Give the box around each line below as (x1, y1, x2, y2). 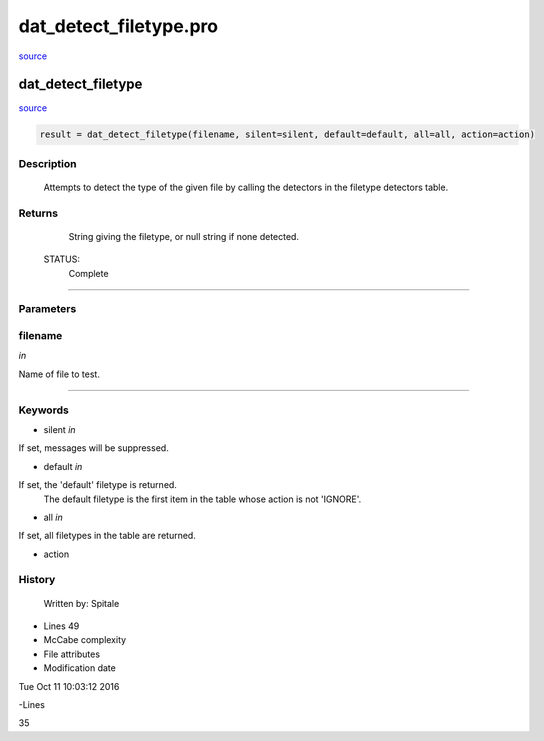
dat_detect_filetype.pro (18, 15, 219, 37)
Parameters (18, 302, 77, 316)
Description (18, 156, 77, 170)
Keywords (18, 403, 69, 417)
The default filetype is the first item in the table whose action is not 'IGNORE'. (43, 493, 362, 505)
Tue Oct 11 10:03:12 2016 (18, 680, 120, 692)
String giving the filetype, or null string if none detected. (68, 230, 300, 242)
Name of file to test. (18, 368, 100, 380)
